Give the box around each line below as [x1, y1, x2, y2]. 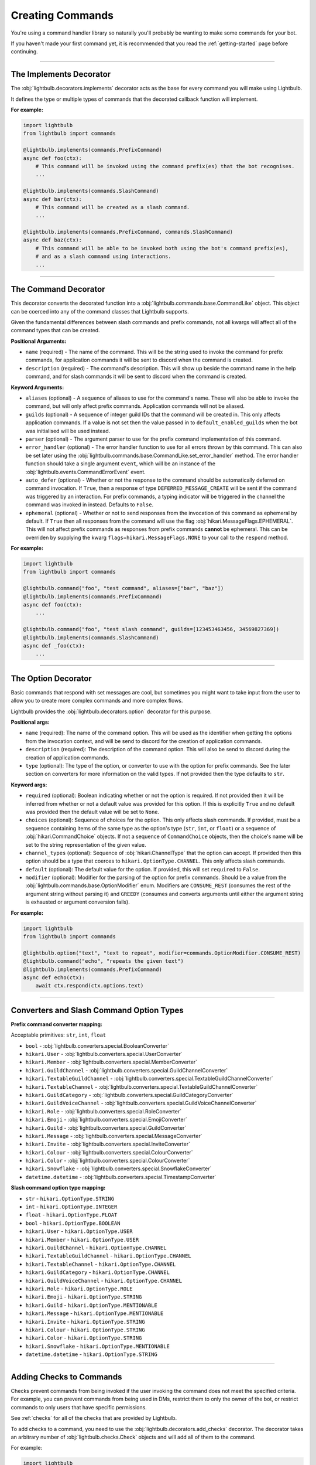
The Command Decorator [11, 284, 105, 294]
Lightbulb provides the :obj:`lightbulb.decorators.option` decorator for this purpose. [11, 708, 212, 715]
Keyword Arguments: [11, 384, 64, 391]
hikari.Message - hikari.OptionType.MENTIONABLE [25, 1310, 164, 1317]
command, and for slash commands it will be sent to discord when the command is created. [25, 373, 247, 380]
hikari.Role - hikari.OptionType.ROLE [25, 1285, 133, 1292]
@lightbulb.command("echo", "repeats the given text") [23, 958, 184, 965]
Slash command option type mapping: [11, 1184, 106, 1191]
